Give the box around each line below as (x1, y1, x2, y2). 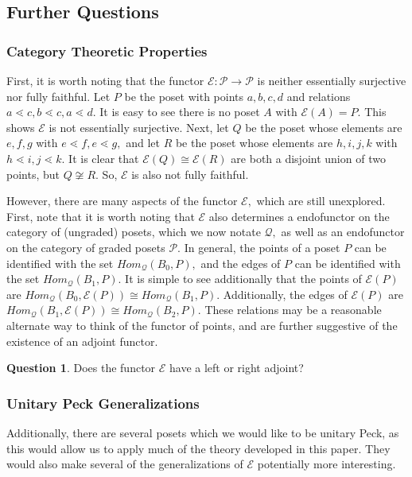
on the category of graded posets (6, 238, 165, 255)
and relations (286, 87, 351, 104)
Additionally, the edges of (223, 285, 348, 302)
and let (126, 134, 160, 151)
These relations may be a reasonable (204, 301, 382, 318)
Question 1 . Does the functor (6, 359, 156, 376)
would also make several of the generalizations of (6, 456, 243, 472)
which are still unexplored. (256, 192, 386, 209)
